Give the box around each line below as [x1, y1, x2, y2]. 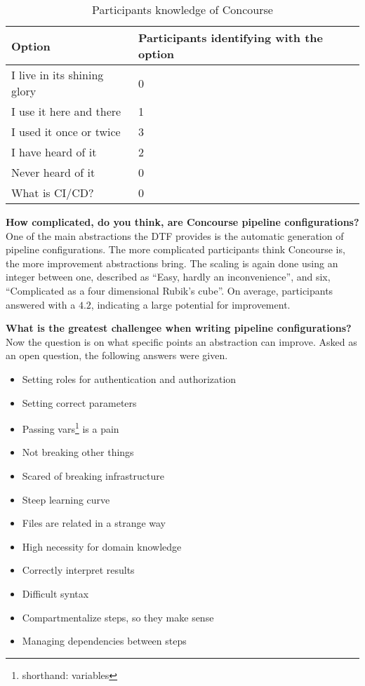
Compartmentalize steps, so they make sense [22, 610, 214, 624]
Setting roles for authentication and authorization [22, 371, 237, 386]
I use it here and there [11, 103, 121, 119]
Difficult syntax [22, 586, 89, 600]
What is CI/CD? [11, 184, 94, 201]
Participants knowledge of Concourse [92, 1, 273, 18]
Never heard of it [11, 164, 95, 180]
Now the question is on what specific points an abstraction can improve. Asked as [6, 334, 357, 349]
